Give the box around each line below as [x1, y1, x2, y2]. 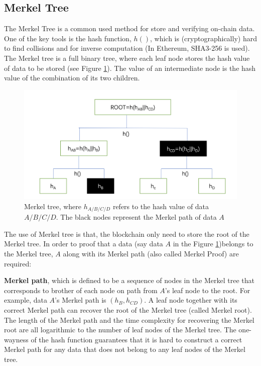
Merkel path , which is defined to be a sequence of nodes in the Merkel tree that [4, 275, 255, 286]
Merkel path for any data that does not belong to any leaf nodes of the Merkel [4, 344, 245, 354]
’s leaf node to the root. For [165, 285, 250, 295]
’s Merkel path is [55, 295, 106, 305]
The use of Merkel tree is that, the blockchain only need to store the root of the [4, 228, 249, 239]
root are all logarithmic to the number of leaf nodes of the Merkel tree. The [4, 324, 236, 335]
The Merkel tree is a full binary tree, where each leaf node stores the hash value [4, 52, 250, 63]
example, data [4, 295, 47, 305]
